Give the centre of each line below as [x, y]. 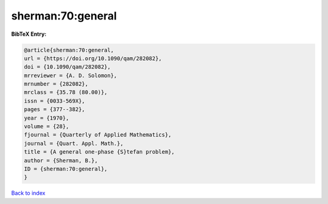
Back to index [28, 193]
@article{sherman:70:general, [69, 50]
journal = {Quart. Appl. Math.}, [74, 143]
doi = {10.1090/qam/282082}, [67, 67]
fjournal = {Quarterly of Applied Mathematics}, [98, 135]
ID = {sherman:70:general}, [66, 169]
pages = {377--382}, [54, 110]
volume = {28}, [46, 127]
